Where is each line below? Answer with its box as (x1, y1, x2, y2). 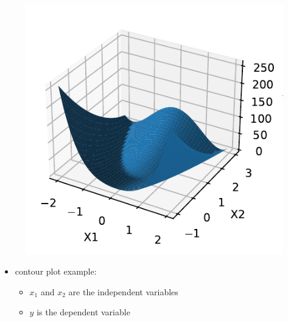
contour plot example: (15, 265, 97, 278)
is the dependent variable (37, 306, 130, 318)
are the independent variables (68, 285, 178, 298)
